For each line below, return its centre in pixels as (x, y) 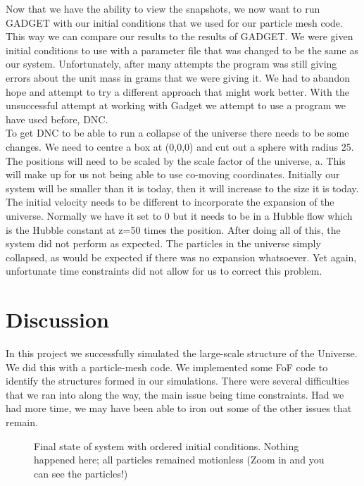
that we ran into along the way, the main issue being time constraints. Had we (175, 394)
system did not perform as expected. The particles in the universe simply (163, 243)
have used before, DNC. (57, 119)
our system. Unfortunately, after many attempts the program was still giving (171, 64)
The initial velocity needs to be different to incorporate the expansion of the (170, 202)
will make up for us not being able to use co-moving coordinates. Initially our (173, 174)
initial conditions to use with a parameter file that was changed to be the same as (182, 50)
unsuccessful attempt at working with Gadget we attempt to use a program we (176, 105)
